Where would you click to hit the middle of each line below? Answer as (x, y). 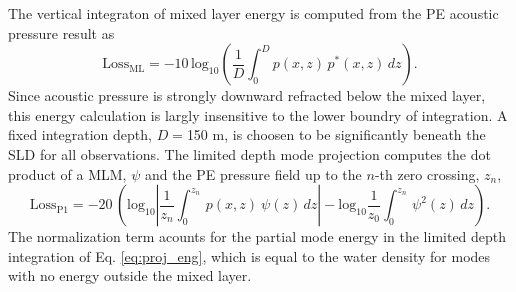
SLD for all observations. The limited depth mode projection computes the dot (249, 153)
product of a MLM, (67, 173)
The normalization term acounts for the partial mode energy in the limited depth (257, 236)
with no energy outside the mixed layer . (130, 275)
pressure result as (61, 32)
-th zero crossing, (427, 173)
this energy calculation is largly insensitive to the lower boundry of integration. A (258, 114)
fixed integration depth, (80, 134)
